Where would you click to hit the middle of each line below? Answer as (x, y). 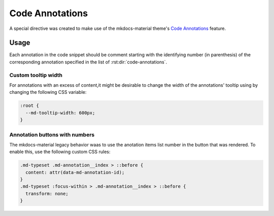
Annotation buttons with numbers (52, 134)
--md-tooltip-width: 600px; (60, 113)
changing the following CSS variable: (48, 92)
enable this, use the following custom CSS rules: (60, 152)
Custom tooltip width (36, 75)
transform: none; (47, 193)
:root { (29, 106)
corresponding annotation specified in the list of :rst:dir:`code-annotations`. (88, 62)
